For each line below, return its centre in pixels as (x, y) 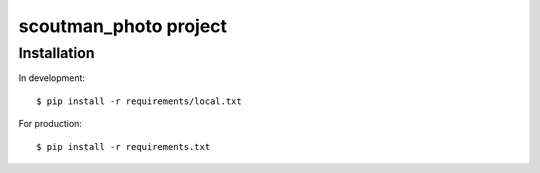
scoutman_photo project (123, 26)
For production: (50, 124)
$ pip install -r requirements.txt (123, 146)
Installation (56, 53)
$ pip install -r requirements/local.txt (139, 101)
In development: (51, 78)
